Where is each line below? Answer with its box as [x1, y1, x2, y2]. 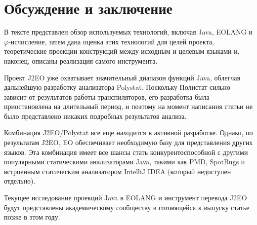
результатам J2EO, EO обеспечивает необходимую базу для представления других [4, 137, 253, 148]
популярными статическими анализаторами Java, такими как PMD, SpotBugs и [4, 156, 245, 167]
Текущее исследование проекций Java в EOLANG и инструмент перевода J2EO [4, 192, 247, 203]
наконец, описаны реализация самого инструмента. [4, 55, 158, 66]
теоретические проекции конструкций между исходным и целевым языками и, [4, 46, 240, 56]
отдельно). [4, 176, 36, 186]
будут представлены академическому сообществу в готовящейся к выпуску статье [4, 202, 250, 212]
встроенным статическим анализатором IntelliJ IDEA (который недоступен [4, 166, 231, 176]
